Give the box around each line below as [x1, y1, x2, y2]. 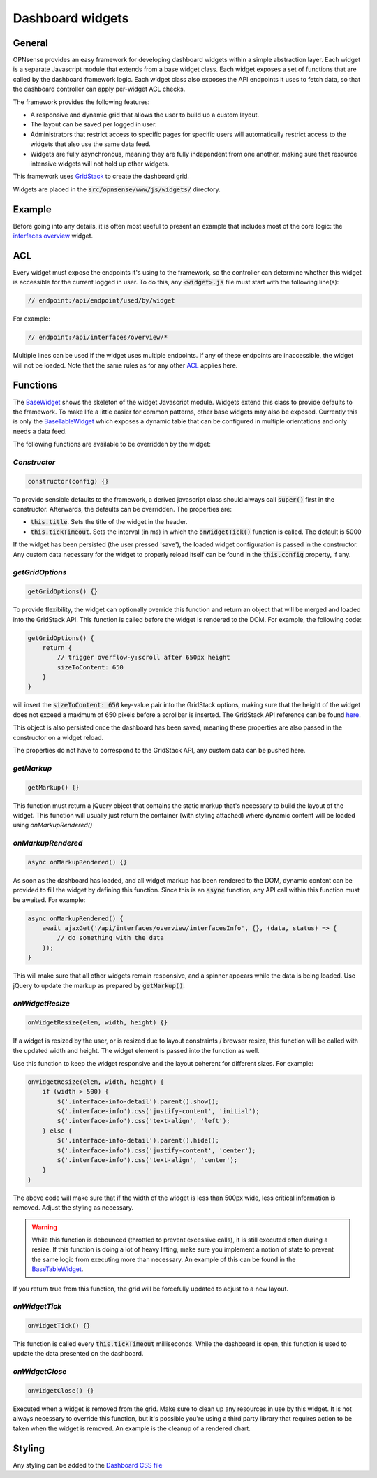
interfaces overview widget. [13, 231, 94, 240]
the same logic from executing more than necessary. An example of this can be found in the [31, 1255, 296, 1263]
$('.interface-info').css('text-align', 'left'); [57, 1117, 230, 1125]
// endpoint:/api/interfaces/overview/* [27, 333, 168, 342]
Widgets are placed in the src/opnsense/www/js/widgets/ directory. [13, 185, 221, 194]
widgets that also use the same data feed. [30, 140, 151, 148]
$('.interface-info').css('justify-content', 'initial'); [57, 1108, 260, 1115]
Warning [31, 1223, 57, 1231]
